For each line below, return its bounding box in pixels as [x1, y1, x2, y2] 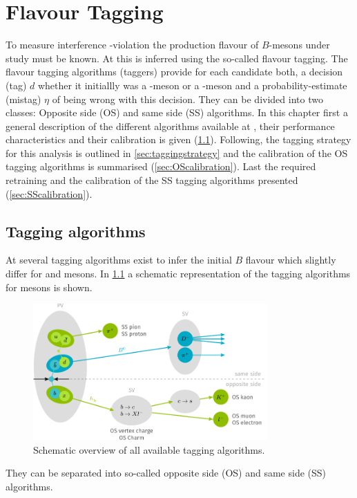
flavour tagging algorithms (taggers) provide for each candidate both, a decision [6, 64, 343, 79]
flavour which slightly [245, 252, 336, 267]
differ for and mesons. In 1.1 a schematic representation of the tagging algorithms [6, 266, 351, 281]
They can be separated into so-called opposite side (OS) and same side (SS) [6, 465, 327, 480]
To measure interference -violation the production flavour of [6, 37, 259, 52]
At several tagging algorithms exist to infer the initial [6, 252, 232, 267]
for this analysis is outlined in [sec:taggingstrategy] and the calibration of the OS [6, 145, 348, 160]
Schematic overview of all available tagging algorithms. [33, 442, 265, 456]
